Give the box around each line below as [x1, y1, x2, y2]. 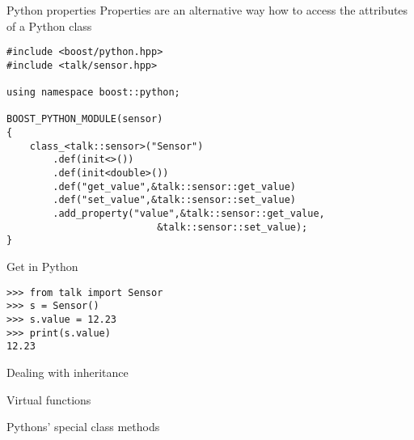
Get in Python [6, 258, 78, 275]
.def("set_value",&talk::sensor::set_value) [53, 194, 296, 206]
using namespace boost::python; [6, 87, 180, 99]
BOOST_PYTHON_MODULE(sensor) [6, 113, 163, 125]
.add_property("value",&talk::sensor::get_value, [53, 208, 325, 220]
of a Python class [6, 17, 92, 34]
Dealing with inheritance [6, 363, 129, 380]
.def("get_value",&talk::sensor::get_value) [53, 180, 296, 192]
